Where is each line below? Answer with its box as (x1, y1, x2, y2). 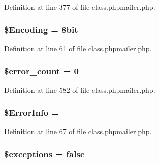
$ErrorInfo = (4, 106, 59, 119)
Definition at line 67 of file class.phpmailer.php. (4, 126, 152, 137)
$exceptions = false (4, 147, 85, 160)
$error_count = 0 (4, 64, 79, 77)
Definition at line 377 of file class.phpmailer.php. (4, 2, 155, 12)
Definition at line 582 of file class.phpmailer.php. (4, 84, 155, 95)
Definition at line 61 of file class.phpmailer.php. (4, 43, 152, 53)
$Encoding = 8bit (4, 23, 78, 36)
